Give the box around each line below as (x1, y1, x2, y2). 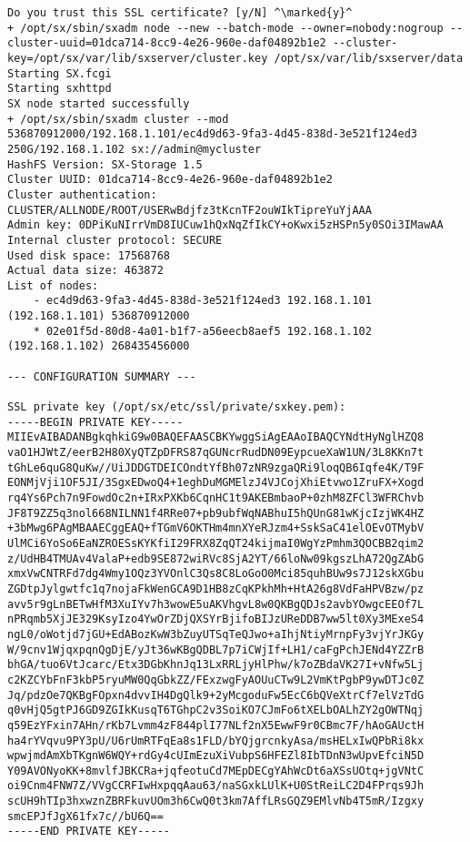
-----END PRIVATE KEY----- (7, 825, 170, 838)
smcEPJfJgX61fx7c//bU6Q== (7, 809, 164, 823)
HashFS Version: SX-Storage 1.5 (7, 157, 203, 171)
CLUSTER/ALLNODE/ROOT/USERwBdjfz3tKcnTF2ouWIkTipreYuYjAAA (7, 203, 372, 217)
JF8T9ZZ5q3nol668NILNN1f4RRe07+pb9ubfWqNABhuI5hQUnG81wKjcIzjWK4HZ (7, 506, 425, 520)
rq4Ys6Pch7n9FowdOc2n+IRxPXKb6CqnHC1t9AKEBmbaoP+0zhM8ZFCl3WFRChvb (7, 492, 425, 504)
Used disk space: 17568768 (7, 249, 170, 262)
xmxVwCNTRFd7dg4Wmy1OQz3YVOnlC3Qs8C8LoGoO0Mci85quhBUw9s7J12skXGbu (7, 567, 425, 581)
